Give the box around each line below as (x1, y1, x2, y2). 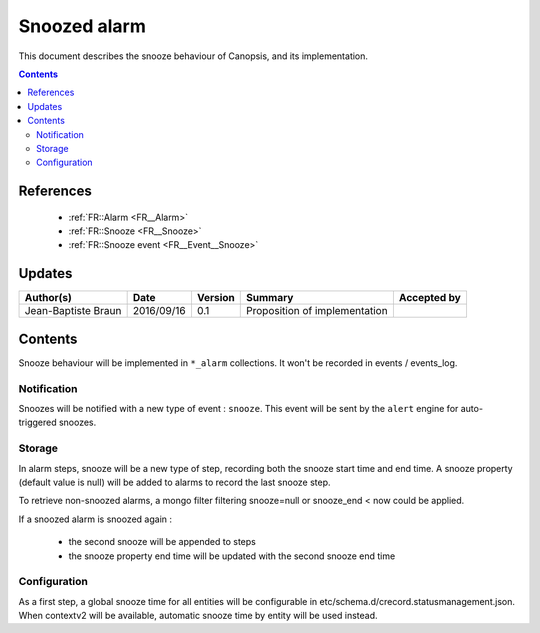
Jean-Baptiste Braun (24, 304, 122, 318)
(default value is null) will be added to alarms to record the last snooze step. (18, 476, 331, 488)
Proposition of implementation (246, 304, 389, 318)
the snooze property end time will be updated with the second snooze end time (68, 550, 396, 562)
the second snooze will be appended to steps (68, 536, 257, 548)
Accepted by (398, 291, 462, 305)
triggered (18, 416, 57, 429)
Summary (246, 291, 294, 305)
